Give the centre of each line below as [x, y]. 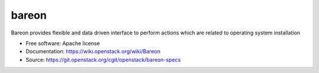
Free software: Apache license [63, 43]
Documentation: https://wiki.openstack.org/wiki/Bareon [93, 51]
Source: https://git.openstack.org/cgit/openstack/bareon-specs [103, 60]
